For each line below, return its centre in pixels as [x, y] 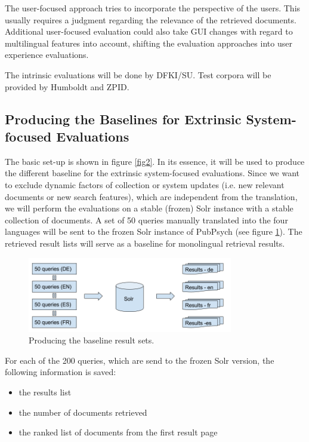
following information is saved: [61, 372]
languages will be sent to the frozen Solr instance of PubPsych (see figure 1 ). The [154, 231]
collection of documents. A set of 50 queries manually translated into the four [146, 220]
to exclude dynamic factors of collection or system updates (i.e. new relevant [145, 184]
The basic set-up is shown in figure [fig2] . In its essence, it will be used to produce [155, 161]
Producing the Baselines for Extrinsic [123, 119]
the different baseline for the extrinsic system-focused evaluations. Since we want [152, 173]
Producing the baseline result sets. [92, 340]
